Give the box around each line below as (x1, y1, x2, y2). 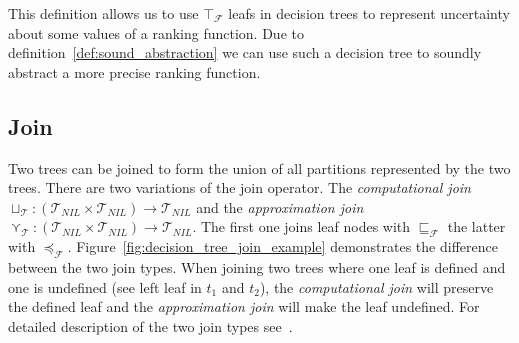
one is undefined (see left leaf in (8, 276, 202, 297)
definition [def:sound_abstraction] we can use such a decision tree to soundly (8, 42, 482, 63)
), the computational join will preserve (259, 276, 494, 297)
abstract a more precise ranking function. (8, 61, 261, 82)
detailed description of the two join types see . (8, 315, 293, 336)
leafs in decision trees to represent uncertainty (228, 3, 510, 23)
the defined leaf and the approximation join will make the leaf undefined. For (8, 296, 480, 317)
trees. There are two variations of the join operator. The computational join (8, 177, 471, 198)
